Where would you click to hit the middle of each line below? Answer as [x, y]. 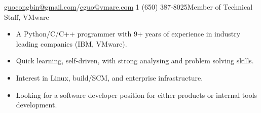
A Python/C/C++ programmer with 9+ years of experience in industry [128, 34]
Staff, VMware [27, 16]
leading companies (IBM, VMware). [71, 43]
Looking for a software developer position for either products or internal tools [137, 95]
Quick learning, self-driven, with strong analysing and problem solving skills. [135, 61]
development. [36, 105]
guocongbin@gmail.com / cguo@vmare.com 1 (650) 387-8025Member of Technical [128, 7]
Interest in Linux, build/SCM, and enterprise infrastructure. [109, 77]
